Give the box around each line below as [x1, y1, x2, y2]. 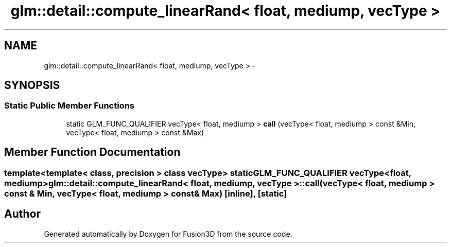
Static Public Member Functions [4, 100, 135, 111]
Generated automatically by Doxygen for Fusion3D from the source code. [44, 229, 292, 238]
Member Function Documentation [4, 146, 181, 159]
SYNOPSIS [4, 79, 60, 92]
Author [4, 207, 41, 221]
